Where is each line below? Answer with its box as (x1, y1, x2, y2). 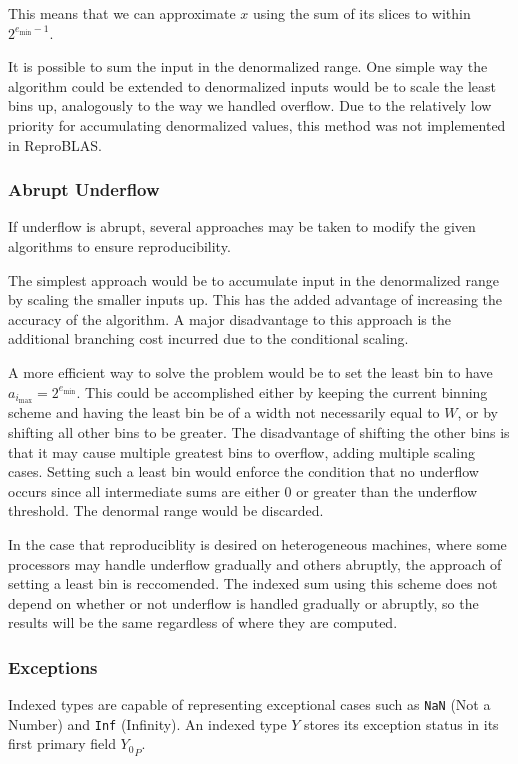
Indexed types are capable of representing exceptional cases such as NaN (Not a (8, 694, 491, 715)
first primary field (8, 733, 116, 754)
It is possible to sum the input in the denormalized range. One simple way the (8, 56, 488, 77)
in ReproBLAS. (8, 134, 102, 155)
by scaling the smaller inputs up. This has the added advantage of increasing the (8, 289, 503, 310)
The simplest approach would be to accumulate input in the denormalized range (8, 269, 500, 290)
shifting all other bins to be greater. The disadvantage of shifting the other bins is (8, 421, 510, 442)
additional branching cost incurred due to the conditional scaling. (8, 328, 409, 349)
